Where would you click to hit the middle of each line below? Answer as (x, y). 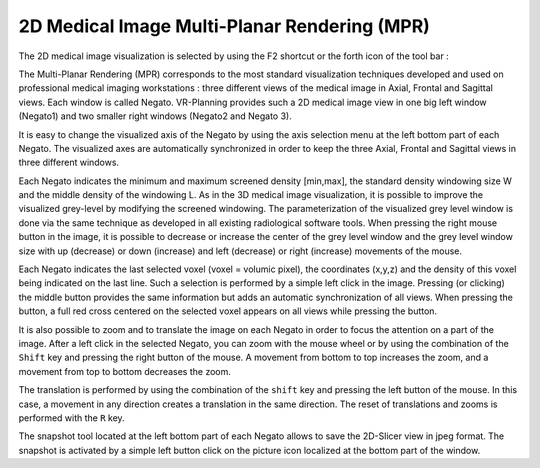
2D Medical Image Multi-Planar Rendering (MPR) (224, 26)
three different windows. (69, 162)
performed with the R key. (71, 417)
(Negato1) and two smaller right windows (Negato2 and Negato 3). (155, 116)
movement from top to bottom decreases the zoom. (125, 371)
